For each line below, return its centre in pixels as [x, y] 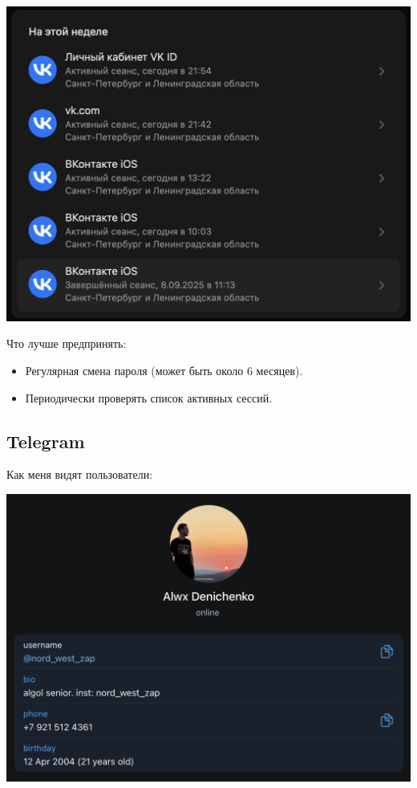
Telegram [46, 441]
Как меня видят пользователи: [80, 474]
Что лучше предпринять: [67, 343]
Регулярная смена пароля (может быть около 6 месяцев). [164, 370]
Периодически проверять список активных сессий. [149, 397]
